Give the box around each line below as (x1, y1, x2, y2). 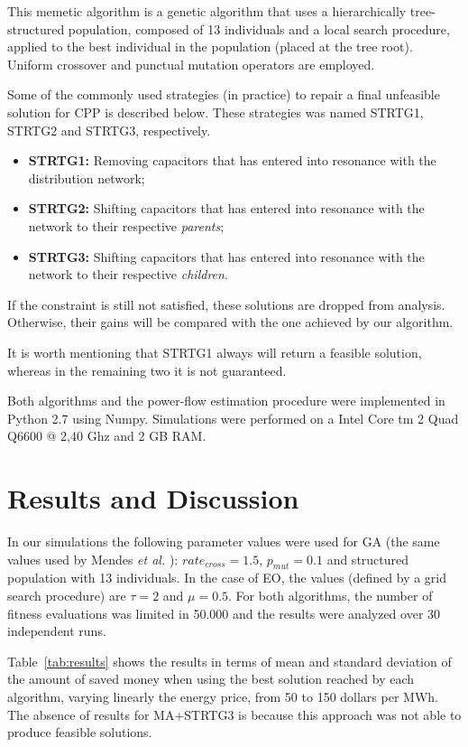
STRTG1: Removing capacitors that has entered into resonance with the (28, 151, 436, 170)
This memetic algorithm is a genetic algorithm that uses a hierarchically (7, 2, 407, 20)
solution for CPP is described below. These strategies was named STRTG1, (7, 102, 424, 121)
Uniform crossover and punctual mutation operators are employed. (7, 54, 375, 73)
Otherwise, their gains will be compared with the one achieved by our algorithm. (7, 313, 454, 331)
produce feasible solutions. (7, 723, 152, 742)
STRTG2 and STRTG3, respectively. (7, 120, 211, 139)
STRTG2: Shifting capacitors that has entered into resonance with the (28, 199, 425, 218)
